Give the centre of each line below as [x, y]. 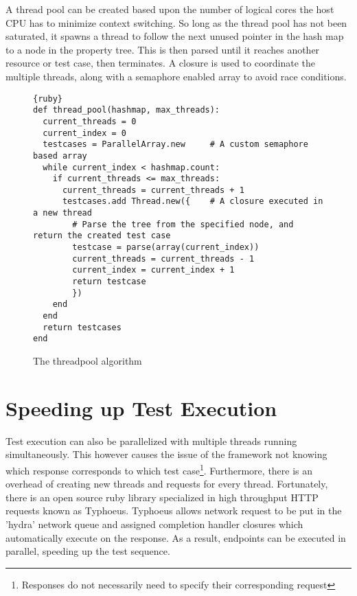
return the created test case [102, 236]
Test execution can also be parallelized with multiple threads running [151, 440]
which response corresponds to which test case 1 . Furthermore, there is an [159, 469]
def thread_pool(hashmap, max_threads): [127, 110]
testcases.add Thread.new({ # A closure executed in [193, 202]
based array [60, 156]
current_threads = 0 [90, 121]
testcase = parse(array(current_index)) [166, 248]
